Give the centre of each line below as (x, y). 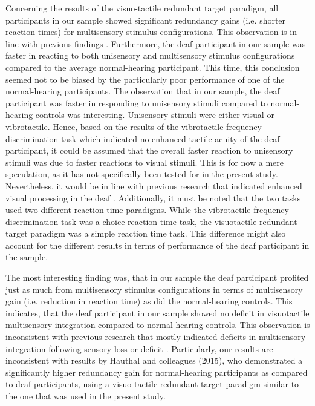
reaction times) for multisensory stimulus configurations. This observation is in (151, 32)
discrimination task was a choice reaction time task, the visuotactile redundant (151, 221)
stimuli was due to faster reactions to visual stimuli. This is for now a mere (145, 162)
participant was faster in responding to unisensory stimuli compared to (137, 103)
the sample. (27, 257)
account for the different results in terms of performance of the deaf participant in (157, 245)
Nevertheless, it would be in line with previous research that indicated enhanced (154, 185)
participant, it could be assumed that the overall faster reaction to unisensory (149, 150)
